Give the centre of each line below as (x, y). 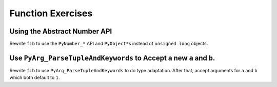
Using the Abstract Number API (61, 31)
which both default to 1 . (35, 78)
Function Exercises (51, 13)
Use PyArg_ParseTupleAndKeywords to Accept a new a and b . (112, 58)
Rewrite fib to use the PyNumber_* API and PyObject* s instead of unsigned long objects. (109, 44)
